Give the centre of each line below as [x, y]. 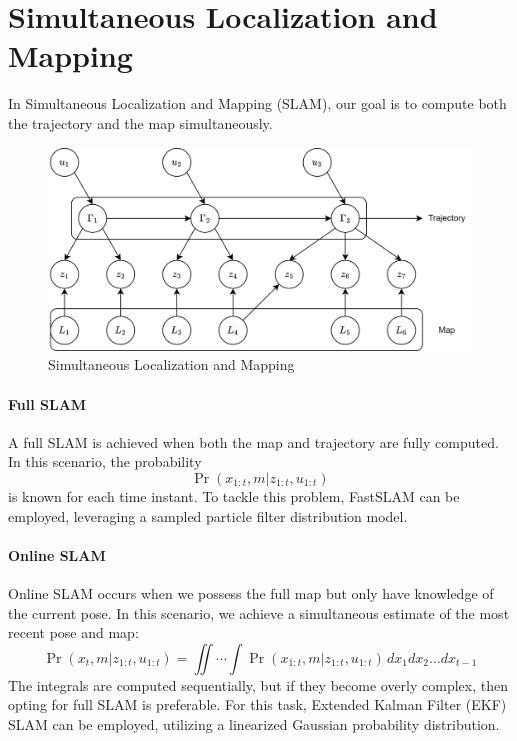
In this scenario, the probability [105, 461]
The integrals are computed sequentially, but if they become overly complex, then [258, 684]
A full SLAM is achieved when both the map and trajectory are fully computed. [253, 441]
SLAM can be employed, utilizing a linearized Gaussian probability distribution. [254, 723]
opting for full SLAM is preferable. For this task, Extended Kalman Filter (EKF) [257, 704]
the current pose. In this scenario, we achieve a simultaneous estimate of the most [259, 612]
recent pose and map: [73, 632]
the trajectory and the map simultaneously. [140, 122]
